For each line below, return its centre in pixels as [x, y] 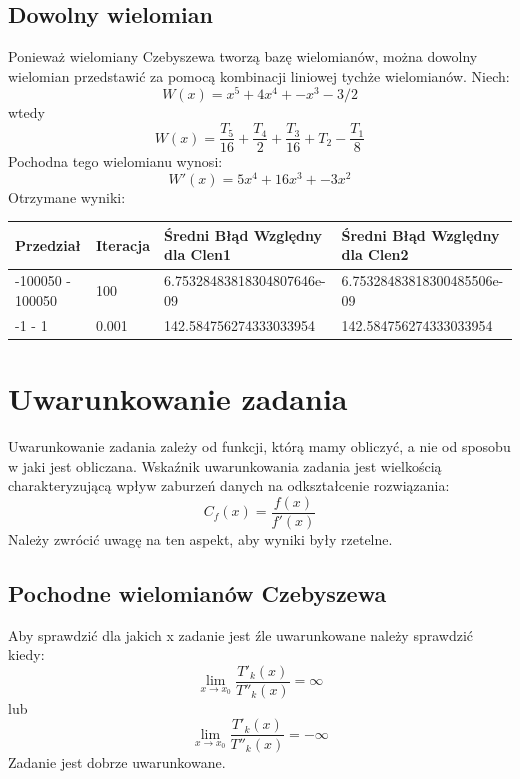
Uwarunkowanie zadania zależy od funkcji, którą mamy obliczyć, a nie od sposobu [259, 445]
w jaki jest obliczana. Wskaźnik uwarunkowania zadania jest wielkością [225, 465]
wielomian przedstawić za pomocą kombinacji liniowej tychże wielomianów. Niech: [259, 75]
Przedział [48, 244]
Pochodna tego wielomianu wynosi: [115, 161]
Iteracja [122, 244]
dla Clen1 [198, 254]
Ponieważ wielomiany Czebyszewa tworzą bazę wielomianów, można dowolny [243, 56]
